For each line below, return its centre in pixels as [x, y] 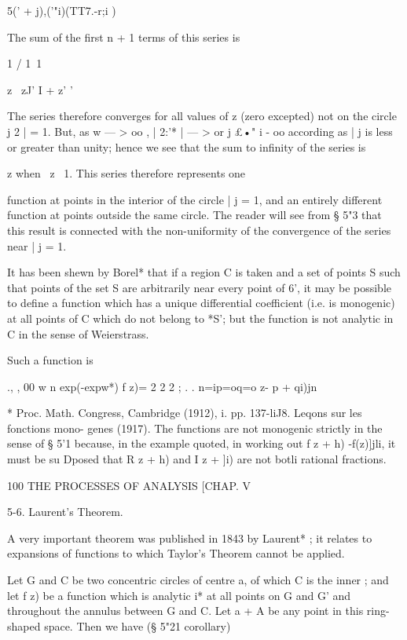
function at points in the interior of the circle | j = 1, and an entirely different [195, 199]
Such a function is [50, 360]
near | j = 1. [37, 245]
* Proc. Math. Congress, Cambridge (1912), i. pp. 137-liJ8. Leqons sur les [185, 413]
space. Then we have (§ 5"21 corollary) [137, 625]
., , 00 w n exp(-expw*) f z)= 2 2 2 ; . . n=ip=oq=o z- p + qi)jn [162, 386]
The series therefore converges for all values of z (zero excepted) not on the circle [202, 116]
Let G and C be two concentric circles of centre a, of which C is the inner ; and [198, 580]
